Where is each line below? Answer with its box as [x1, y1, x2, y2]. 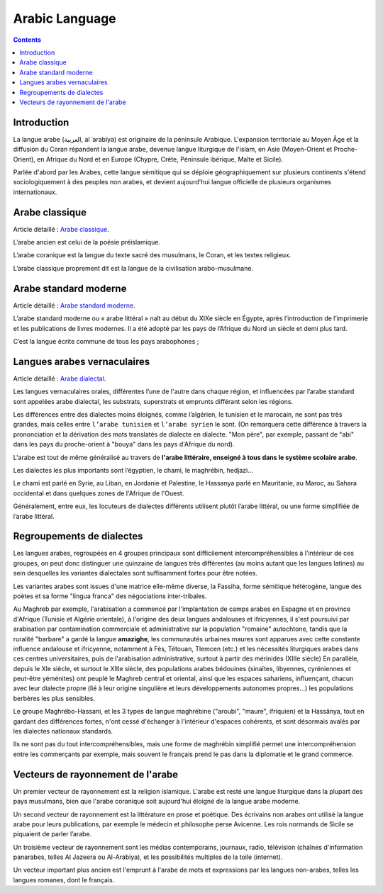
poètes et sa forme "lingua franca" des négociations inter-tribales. [13, 592, 207, 600]
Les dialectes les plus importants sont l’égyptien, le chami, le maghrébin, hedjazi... [13, 466, 253, 474]
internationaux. [13, 188, 57, 196]
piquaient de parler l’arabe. [13, 830, 92, 838]
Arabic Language [13, 11, 116, 26]
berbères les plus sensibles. [13, 694, 96, 702]
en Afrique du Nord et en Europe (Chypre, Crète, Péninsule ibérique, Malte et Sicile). [36, 155, 284, 163]
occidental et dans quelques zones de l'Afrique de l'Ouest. [13, 489, 184, 498]
